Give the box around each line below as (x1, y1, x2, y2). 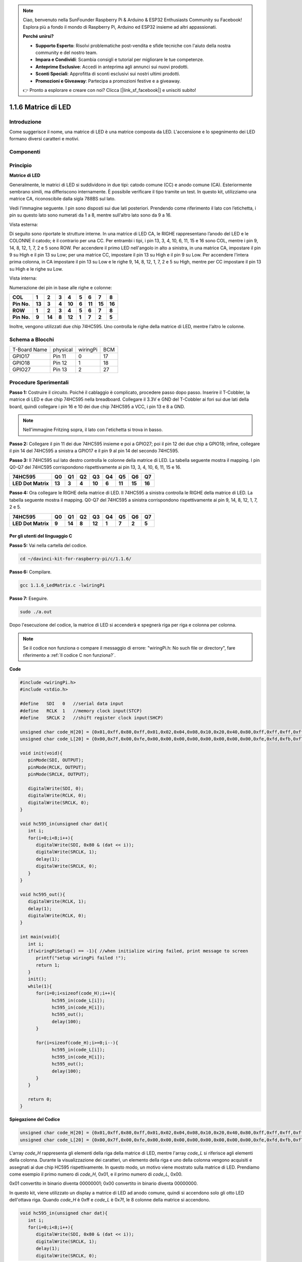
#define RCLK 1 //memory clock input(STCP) (20, 708, 142, 714)
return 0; (28, 1096, 52, 1102)
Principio (9, 162, 32, 169)
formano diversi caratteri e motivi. (9, 136, 80, 142)
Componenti (9, 148, 40, 155)
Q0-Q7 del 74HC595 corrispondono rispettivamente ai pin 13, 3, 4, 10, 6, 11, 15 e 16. (9, 464, 181, 470)
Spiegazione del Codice (9, 1116, 60, 1123)
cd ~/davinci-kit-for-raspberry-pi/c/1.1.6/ (20, 556, 132, 561)
